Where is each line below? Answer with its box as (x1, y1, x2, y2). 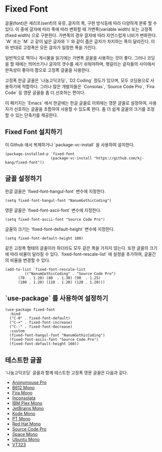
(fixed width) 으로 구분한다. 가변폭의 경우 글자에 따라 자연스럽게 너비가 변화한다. (5, 32, 157, 38)
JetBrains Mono (12, 406, 44, 412)
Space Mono (12, 432, 38, 437)
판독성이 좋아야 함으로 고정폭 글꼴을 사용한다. (5, 67, 91, 73)
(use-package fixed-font (5, 307, 55, 313)
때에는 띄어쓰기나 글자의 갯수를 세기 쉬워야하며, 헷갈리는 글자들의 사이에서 (15, 61, 155, 67)
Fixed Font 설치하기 (5, 128, 63, 136)
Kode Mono (12, 411, 35, 416)
